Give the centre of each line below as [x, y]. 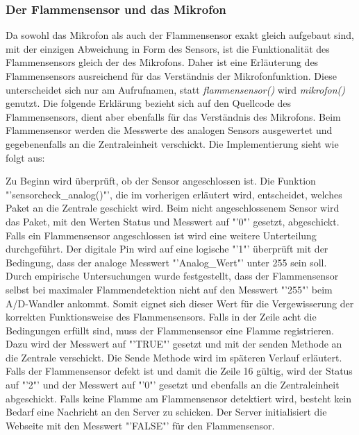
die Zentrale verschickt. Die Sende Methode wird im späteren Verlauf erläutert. [174, 357]
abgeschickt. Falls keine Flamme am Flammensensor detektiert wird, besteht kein [179, 398]
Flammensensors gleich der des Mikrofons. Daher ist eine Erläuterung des [162, 62]
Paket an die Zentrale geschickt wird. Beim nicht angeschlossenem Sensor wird [173, 208]
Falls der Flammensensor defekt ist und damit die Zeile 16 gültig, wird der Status [179, 371]
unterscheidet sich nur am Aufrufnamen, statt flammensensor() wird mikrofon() [176, 89]
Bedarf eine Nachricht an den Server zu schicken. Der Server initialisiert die [166, 412]
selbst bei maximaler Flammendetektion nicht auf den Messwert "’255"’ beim [169, 289]
